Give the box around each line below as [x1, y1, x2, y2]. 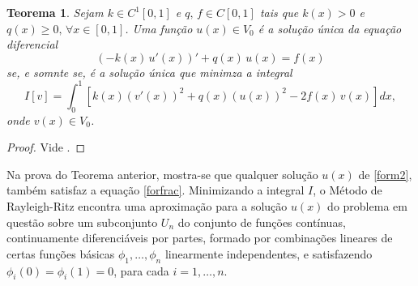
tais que [259, 4, 299, 20]
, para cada [113, 262, 169, 279]
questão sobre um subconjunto [6, 213, 158, 230]
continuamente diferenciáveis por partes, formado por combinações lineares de [6, 229, 393, 246]
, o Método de [313, 181, 382, 198]
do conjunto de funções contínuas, [177, 213, 346, 230]
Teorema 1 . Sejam [6, 4, 104, 20]
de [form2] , [358, 165, 412, 182]
